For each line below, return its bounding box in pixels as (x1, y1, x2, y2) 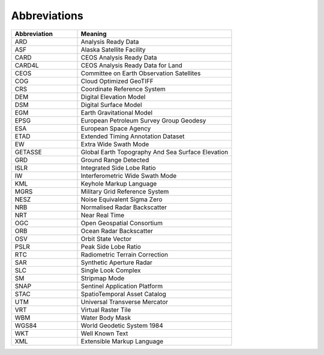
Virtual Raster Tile (80, 305, 131, 314)
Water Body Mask (80, 313, 131, 321)
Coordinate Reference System (80, 85, 166, 93)
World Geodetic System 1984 (80, 321, 163, 330)
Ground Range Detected (80, 156, 149, 164)
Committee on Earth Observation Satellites (80, 69, 201, 77)
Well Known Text (80, 329, 128, 338)
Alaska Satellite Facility (80, 45, 146, 53)
